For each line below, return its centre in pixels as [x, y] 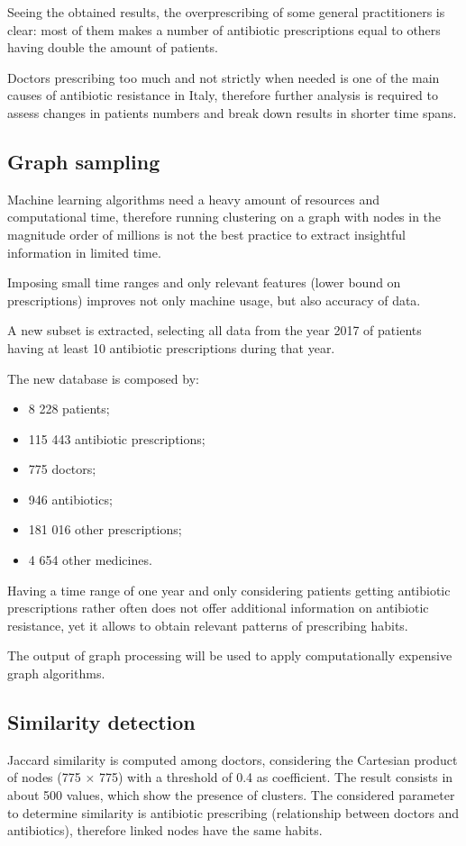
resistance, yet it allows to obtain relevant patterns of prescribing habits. [208, 625]
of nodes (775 [44, 777]
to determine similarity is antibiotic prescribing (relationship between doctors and [233, 812]
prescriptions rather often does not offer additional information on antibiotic [218, 608]
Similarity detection [101, 722]
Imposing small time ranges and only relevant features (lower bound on [204, 282]
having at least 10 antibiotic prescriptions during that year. [171, 347]
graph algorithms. [56, 673]
